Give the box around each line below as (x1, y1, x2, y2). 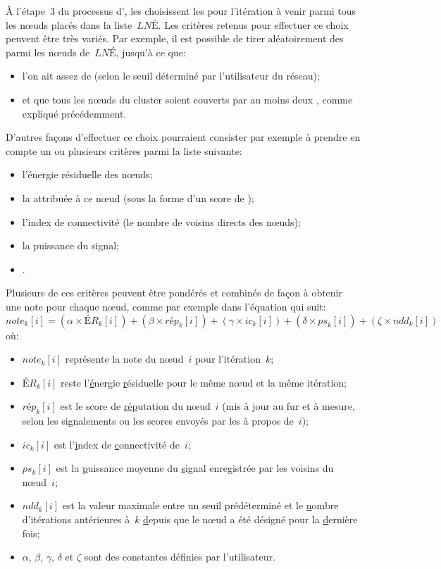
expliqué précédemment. (22, 106, 127, 120)
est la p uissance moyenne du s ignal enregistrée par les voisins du (56, 461, 334, 475)
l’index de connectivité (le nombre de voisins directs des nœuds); (22, 214, 301, 229)
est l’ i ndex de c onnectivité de (54, 437, 180, 451)
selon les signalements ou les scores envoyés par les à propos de (22, 413, 294, 428)
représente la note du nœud (65, 351, 184, 366)
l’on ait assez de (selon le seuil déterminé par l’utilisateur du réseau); (22, 68, 320, 83)
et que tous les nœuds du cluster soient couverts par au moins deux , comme (22, 92, 353, 106)
